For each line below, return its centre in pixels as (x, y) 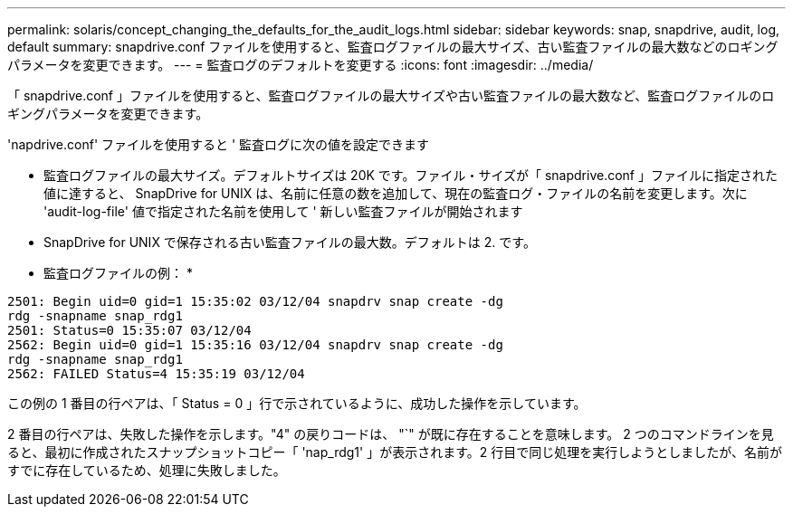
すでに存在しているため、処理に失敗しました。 (147, 470)
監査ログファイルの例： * (118, 273)
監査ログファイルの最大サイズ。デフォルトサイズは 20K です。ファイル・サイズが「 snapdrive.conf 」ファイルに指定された (411, 175)
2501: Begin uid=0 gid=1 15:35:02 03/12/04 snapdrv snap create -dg (255, 301)
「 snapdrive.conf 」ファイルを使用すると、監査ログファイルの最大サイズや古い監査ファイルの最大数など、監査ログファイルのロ (391, 95)
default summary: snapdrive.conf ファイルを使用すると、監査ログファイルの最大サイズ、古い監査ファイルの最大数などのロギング (393, 47)
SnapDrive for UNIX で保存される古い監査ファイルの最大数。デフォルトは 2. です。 (290, 242)
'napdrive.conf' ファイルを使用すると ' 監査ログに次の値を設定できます (219, 144)
